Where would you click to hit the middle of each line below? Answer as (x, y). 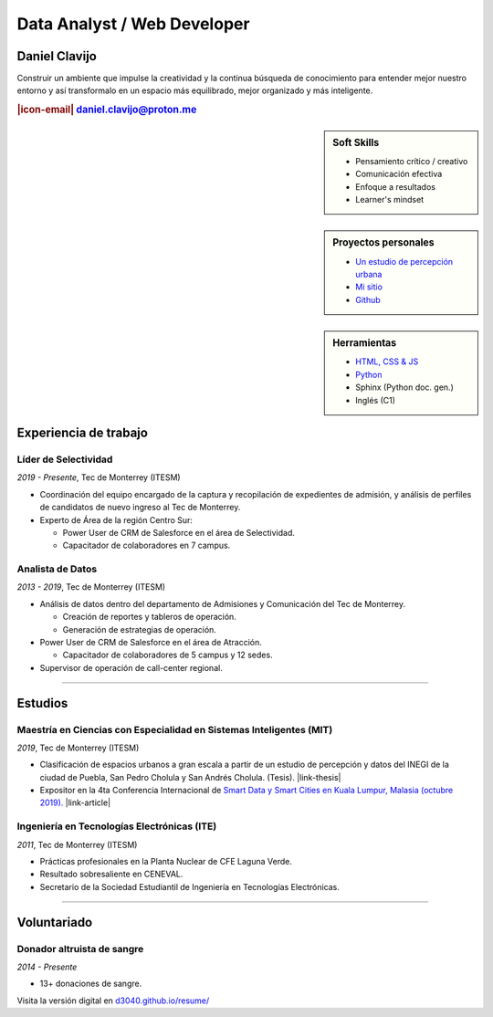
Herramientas (365, 343)
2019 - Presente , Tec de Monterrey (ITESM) (99, 477)
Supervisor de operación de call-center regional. (131, 667)
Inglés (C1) (376, 400)
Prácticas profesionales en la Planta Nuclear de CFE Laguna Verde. (166, 862)
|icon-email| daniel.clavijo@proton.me (107, 110)
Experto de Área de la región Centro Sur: (116, 519)
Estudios (42, 703)
